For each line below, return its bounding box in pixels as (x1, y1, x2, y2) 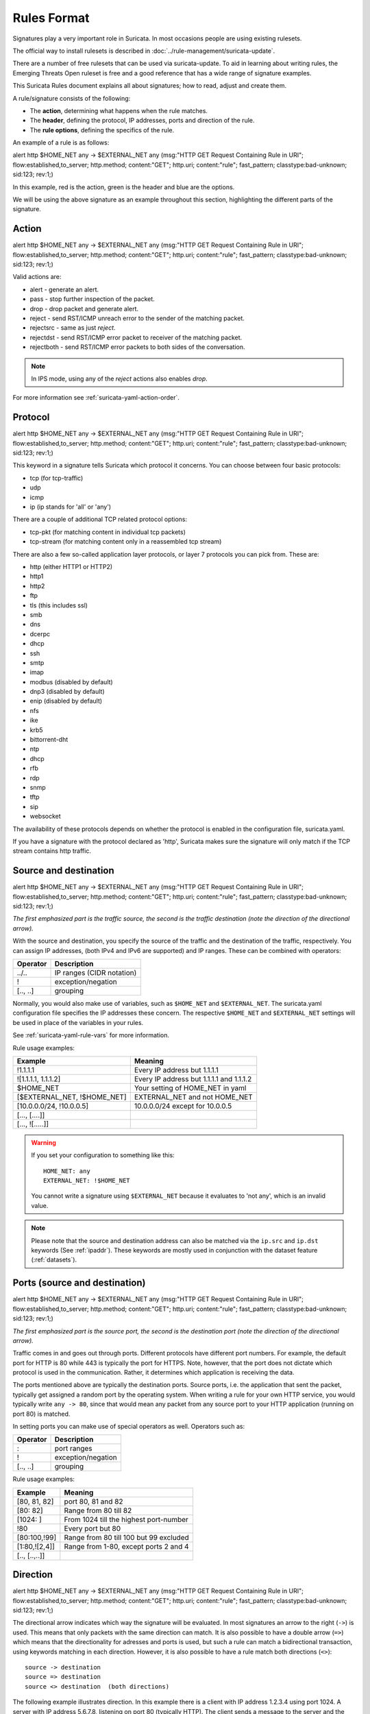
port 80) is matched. (12, 1410, 71, 1418)
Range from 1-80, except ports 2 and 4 (64, 1541, 189, 1551)
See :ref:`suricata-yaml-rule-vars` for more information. (12, 1031, 169, 1039)
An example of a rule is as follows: (12, 138, 110, 147)
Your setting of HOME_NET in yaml (134, 1083, 247, 1093)
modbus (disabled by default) (29, 677, 113, 686)
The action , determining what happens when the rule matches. (29, 106, 208, 114)
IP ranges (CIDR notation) (54, 967, 137, 977)
